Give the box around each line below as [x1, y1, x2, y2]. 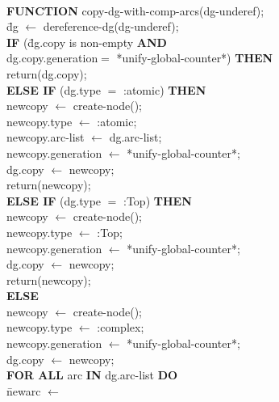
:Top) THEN [123, 192, 192, 209]
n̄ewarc [6, 382, 41, 399]
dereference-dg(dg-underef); [43, 18, 179, 35]
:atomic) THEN [123, 81, 206, 98]
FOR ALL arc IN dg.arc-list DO [6, 366, 178, 383]
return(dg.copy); [6, 65, 87, 82]
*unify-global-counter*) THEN [116, 49, 273, 66]
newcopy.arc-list [6, 129, 85, 146]
